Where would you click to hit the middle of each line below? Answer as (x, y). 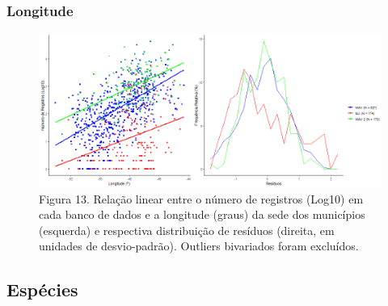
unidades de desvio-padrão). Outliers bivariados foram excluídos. (199, 246)
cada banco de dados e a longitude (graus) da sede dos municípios (202, 214)
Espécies (42, 289)
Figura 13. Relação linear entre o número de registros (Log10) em (201, 198)
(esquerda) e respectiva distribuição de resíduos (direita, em (187, 230)
